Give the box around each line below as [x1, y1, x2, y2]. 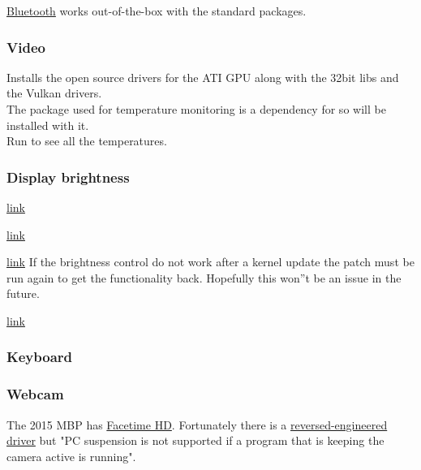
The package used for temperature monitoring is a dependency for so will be [6, 101, 386, 117]
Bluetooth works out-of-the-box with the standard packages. [6, 2, 307, 19]
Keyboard [6, 347, 73, 367]
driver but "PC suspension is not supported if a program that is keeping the [6, 432, 384, 449]
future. [6, 285, 40, 302]
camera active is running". [6, 447, 136, 464]
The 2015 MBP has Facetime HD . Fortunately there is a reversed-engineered [6, 416, 388, 433]
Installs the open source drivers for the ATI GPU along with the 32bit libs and [6, 68, 399, 85]
